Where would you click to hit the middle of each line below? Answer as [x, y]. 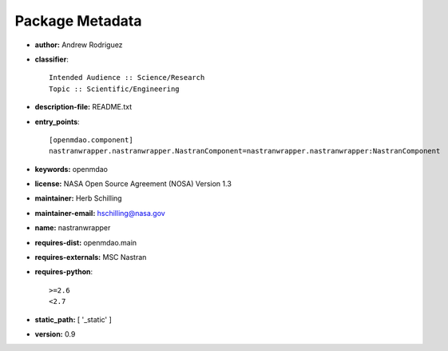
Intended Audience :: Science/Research [127, 78]
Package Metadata [78, 21]
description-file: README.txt [83, 107]
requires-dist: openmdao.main [86, 242]
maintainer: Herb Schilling [79, 198]
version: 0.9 [55, 334]
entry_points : [57, 122]
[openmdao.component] [91, 140]
